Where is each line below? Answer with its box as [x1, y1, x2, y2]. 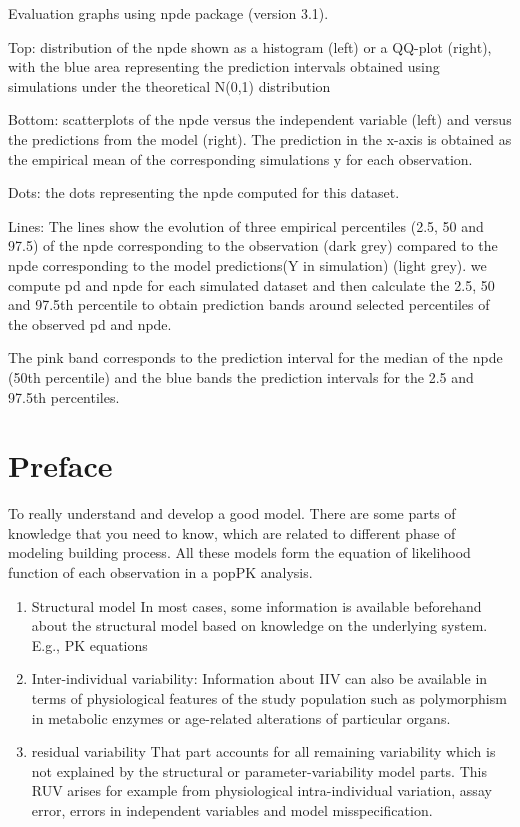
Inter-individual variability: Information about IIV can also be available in [31, 668, 488, 689]
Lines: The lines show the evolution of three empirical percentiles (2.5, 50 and [8, 215, 484, 236]
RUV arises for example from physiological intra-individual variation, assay [31, 780, 492, 801]
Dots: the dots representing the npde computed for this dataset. [8, 182, 400, 203]
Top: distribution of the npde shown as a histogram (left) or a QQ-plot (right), [8, 36, 492, 57]
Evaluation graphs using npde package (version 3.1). [8, 3, 329, 23]
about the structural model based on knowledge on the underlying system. [31, 615, 488, 636]
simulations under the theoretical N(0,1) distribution [8, 75, 331, 96]
